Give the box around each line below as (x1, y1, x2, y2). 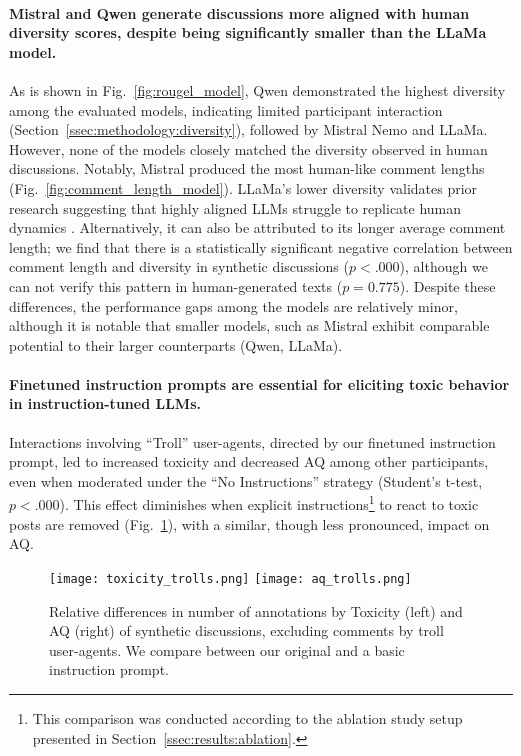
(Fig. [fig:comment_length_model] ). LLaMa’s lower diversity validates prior (9, 177, 478, 198)
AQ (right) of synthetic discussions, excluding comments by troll (49, 620, 444, 641)
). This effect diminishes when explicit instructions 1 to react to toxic (59, 491, 479, 515)
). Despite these (399, 275, 496, 296)
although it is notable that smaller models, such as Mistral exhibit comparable (9, 315, 490, 336)
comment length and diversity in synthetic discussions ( (9, 256, 349, 277)
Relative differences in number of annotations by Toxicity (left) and (49, 600, 463, 621)
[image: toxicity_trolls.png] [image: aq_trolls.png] (49, 571, 412, 586)
